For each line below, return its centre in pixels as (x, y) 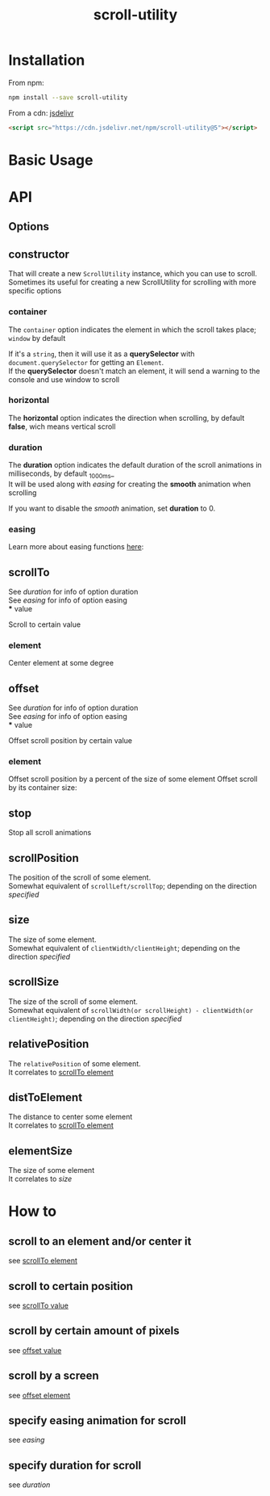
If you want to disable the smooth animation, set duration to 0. (112, 508)
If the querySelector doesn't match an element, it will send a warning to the (134, 371)
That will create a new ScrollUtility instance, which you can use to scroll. (133, 274)
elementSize (40, 1151)
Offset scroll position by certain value (71, 741)
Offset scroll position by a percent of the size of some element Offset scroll (133, 779)
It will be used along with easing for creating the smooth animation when (130, 484)
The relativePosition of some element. (75, 1063)
